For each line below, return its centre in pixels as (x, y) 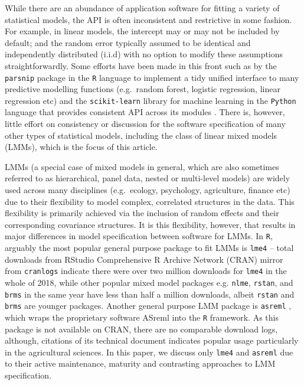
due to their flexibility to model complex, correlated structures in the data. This (150, 201)
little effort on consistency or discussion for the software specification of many (145, 124)
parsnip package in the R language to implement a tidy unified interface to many (152, 77)
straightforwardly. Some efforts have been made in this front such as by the (141, 65)
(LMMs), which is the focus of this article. (81, 147)
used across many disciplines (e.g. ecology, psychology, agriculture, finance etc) (148, 190)
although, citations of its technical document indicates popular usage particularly (152, 340)
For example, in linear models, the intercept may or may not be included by (142, 31)
